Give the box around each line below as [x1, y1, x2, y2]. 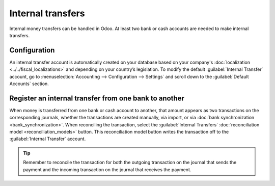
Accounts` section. [9, 81, 49, 87]
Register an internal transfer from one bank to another [9, 94, 184, 102]
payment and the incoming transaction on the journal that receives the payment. [23, 166, 191, 173]
